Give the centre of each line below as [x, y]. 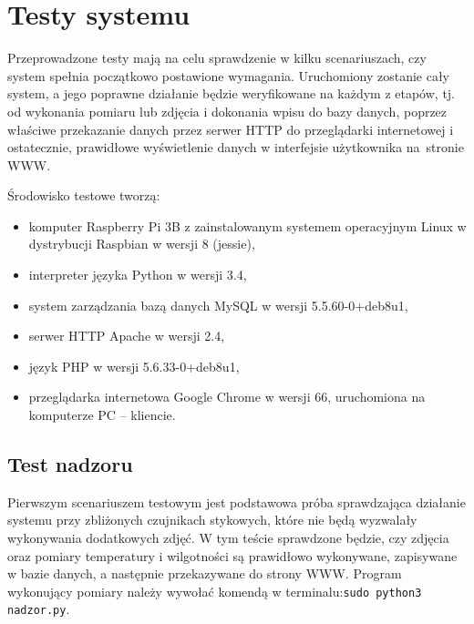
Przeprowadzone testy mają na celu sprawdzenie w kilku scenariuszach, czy [217, 58]
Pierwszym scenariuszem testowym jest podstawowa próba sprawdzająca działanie [237, 501]
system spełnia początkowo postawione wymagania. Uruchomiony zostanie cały [229, 75]
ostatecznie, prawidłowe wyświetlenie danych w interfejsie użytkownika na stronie [236, 147]
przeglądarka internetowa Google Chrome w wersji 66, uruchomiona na [227, 397]
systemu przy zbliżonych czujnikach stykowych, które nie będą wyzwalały [212, 520]
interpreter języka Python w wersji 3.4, [138, 275]
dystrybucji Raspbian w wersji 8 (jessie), [142, 244]
